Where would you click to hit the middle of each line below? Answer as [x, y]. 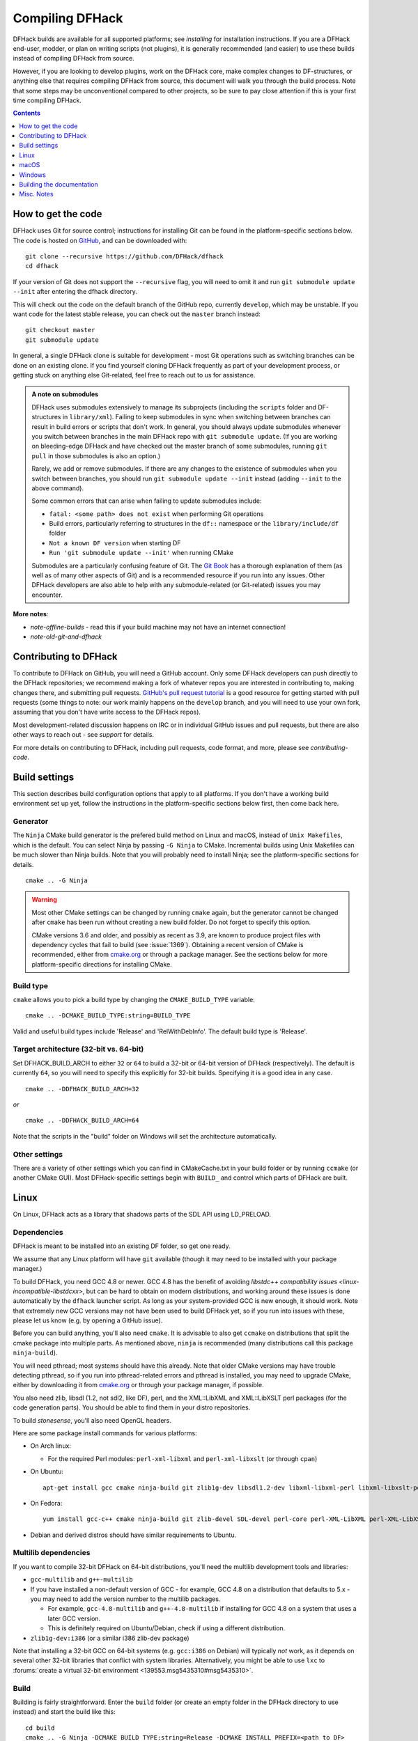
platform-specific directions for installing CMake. [102, 964]
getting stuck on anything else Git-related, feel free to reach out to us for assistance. [134, 375]
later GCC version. [74, 1618]
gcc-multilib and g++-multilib [82, 1579]
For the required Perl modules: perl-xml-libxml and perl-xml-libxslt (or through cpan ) [183, 1458]
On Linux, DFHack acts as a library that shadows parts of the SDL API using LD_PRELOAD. [142, 1215]
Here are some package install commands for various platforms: [105, 1433]
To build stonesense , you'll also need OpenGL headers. [92, 1420]
